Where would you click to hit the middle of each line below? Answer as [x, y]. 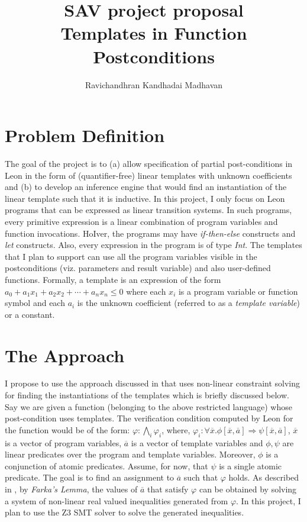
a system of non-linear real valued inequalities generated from [117, 500]
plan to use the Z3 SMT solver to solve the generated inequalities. [125, 512]
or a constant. [30, 314]
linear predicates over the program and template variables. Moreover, [130, 454]
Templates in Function [154, 33]
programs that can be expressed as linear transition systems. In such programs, [148, 210]
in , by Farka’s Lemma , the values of [71, 489]
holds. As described [264, 477]
